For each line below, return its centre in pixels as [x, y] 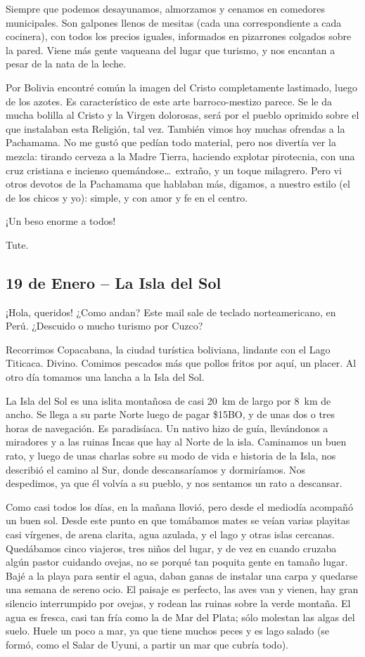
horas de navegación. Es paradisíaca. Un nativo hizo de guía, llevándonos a [167, 428]
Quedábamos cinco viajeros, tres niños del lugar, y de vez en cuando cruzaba [171, 548]
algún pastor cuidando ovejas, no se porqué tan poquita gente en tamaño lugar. [177, 562]
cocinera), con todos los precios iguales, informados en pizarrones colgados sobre [179, 36]
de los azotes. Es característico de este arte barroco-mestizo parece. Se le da [169, 101]
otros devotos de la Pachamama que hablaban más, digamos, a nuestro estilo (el [178, 184]
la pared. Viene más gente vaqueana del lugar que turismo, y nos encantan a [171, 50]
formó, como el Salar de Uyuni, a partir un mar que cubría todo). [147, 644]
